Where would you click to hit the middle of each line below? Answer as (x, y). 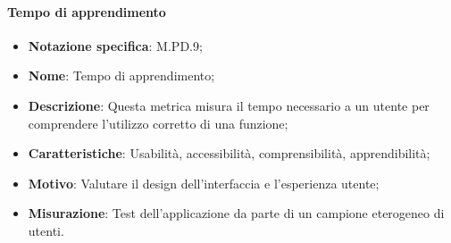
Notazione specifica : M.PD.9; (115, 45)
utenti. (46, 230)
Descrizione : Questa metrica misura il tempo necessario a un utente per (229, 105)
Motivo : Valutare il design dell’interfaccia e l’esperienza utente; (204, 183)
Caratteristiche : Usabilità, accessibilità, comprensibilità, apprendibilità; (229, 153)
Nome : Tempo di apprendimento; (121, 75)
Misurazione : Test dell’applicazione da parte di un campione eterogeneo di (236, 213)
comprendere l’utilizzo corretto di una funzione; (158, 123)
